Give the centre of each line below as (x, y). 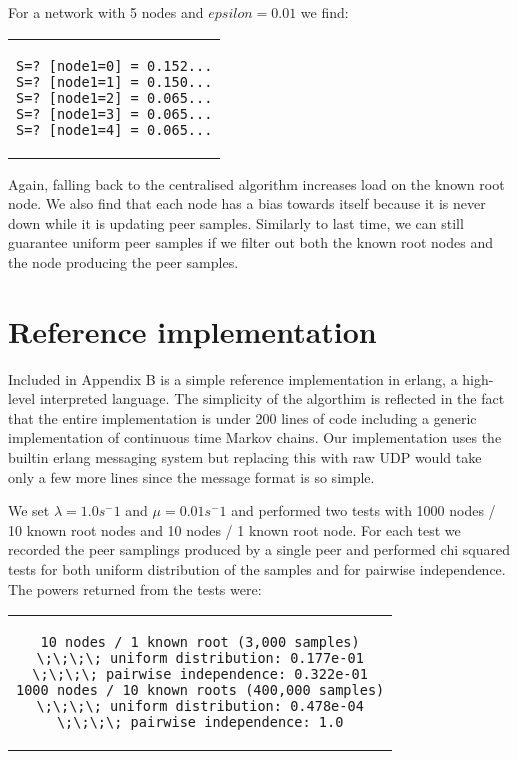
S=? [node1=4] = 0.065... (114, 129)
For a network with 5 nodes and (106, 12)
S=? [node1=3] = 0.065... (114, 113)
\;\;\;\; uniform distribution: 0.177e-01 (200, 658)
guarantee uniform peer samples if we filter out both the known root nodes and (251, 242)
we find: (324, 12)
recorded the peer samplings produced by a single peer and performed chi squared (259, 549)
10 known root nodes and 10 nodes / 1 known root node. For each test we (234, 529)
